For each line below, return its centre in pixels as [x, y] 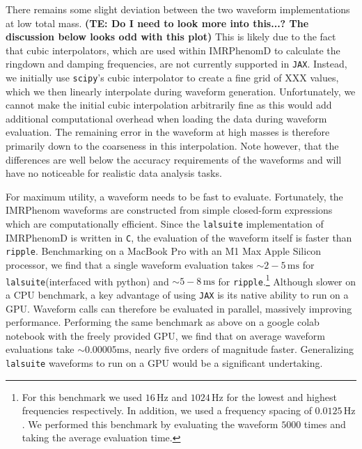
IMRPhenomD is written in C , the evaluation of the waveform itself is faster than [179, 237]
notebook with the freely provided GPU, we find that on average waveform [165, 335]
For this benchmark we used [82, 396]
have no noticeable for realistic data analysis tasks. [114, 173]
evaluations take [40, 349]
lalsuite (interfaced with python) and [87, 281]
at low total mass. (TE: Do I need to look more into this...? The [157, 23]
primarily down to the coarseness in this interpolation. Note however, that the [172, 146]
